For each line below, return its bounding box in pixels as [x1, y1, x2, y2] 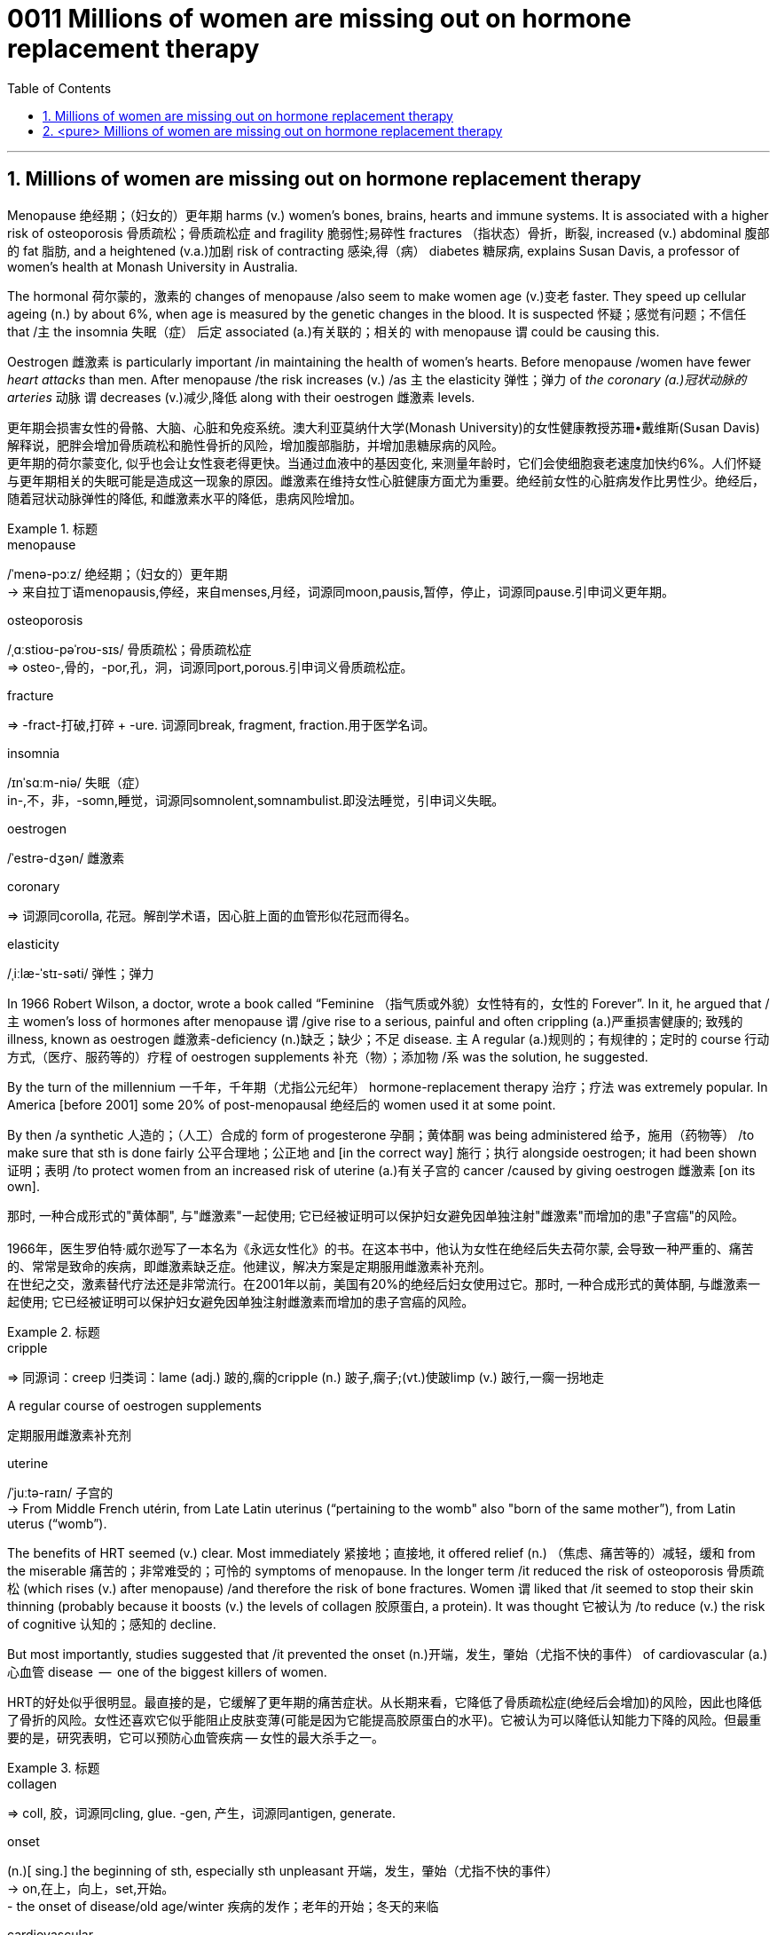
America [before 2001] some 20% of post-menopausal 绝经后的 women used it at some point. [7, 1096, 556, 1112]
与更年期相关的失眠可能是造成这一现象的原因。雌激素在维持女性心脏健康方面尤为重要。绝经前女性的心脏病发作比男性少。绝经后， [7, 472, 765, 488]
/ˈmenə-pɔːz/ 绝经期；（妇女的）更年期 [7, 565, 228, 581]
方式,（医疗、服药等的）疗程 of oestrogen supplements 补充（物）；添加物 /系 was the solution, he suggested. [7, 1048, 648, 1064]
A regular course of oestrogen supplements [7, 1397, 262, 1413]
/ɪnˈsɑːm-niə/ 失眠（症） [7, 774, 147, 790]
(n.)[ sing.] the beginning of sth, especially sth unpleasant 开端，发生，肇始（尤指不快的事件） [7, 1862, 559, 1878]
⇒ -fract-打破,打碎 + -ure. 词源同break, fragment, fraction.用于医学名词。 [7, 716, 436, 732]
